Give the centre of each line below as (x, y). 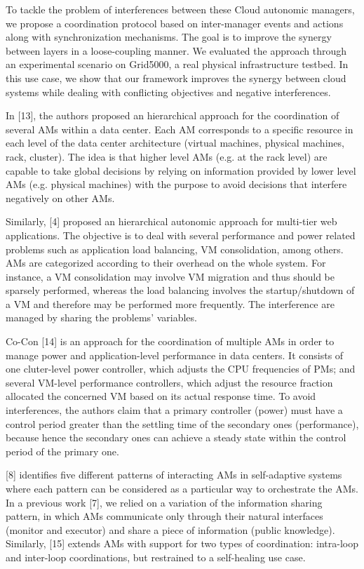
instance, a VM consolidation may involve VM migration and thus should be (170, 276)
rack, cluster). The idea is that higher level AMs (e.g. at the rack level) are (167, 156)
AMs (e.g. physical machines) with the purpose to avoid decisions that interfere (176, 184)
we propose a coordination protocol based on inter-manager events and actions (175, 23)
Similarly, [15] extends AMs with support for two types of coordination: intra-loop (182, 543)
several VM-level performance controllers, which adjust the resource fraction (169, 382)
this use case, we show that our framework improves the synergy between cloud (176, 78)
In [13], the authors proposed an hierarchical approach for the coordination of (173, 115)
